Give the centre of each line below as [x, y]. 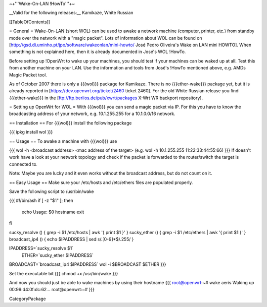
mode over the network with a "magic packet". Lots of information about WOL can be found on [106, 38]
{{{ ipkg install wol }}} [31, 132]
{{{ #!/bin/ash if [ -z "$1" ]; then [41, 200]
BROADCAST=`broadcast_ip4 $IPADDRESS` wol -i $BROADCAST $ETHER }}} [88, 264]
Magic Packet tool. [28, 75]
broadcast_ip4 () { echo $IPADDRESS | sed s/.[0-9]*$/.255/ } [71, 239]
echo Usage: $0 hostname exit [53, 212]
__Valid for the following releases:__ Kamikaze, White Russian [71, 13]
